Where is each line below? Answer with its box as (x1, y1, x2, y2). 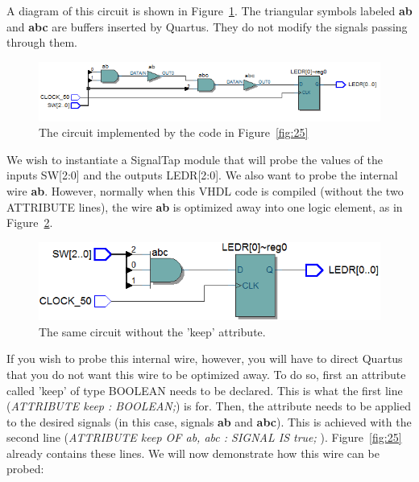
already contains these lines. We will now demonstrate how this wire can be (6, 444, 380, 461)
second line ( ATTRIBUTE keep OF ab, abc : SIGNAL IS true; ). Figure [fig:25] (6, 429, 402, 446)
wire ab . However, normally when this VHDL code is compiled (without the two (6, 183, 404, 199)
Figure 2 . (6, 214, 53, 231)
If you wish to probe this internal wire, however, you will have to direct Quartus (6, 350, 403, 367)
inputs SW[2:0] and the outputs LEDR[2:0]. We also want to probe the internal (6, 167, 398, 183)
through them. (6, 34, 77, 51)
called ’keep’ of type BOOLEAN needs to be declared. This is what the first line (6, 381, 403, 398)
